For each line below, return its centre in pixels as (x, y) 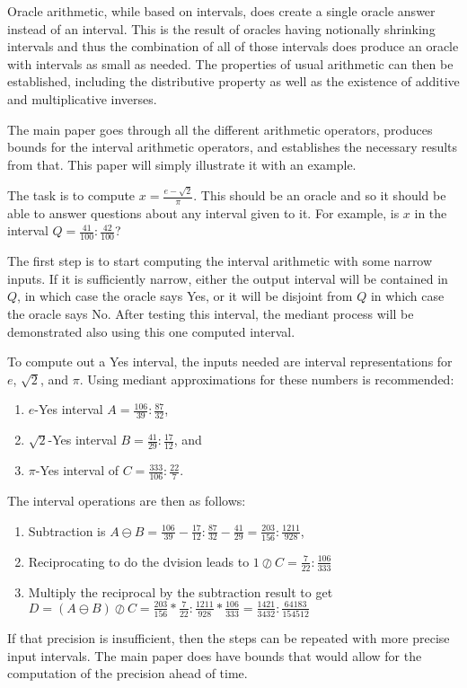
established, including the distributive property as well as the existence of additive (233, 81)
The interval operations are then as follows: (127, 500)
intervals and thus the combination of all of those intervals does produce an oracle (233, 46)
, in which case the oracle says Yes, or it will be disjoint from (185, 296)
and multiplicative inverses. (82, 98)
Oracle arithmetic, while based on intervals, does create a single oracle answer (221, 11)
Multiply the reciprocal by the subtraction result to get (181, 591)
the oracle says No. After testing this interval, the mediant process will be (211, 314)
